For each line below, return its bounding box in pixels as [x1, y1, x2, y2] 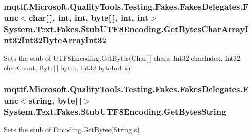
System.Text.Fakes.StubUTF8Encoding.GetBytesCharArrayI [4, 22, 249, 34]
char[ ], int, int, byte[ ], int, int [28, 11, 148, 23]
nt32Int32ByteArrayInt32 [4, 34, 106, 46]
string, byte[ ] [28, 94, 82, 106]
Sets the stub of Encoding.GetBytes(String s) [4, 124, 140, 135]
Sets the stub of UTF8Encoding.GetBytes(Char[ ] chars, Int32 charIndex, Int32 [4, 52, 241, 63]
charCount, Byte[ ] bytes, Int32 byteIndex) [4, 62, 131, 72]
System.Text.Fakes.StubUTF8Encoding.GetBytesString [4, 105, 226, 117]
